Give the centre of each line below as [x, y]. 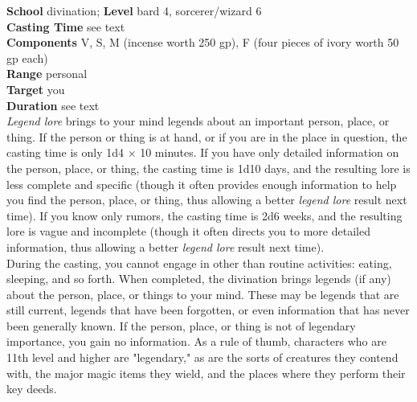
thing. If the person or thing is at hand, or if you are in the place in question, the [207, 136]
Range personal [47, 74]
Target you [36, 89]
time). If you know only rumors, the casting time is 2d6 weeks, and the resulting [204, 215]
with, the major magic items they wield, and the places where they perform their [206, 373]
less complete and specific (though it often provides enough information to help [202, 184]
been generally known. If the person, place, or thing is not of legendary [181, 325]
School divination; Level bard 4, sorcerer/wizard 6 [134, 10]
